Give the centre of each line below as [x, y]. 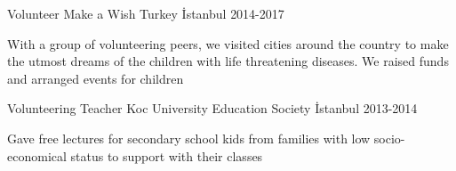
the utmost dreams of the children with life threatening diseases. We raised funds [228, 61]
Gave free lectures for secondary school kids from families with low [189, 138]
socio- [389, 138]
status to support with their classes [167, 155]
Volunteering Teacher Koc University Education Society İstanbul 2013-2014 [212, 108]
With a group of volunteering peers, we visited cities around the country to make [228, 43]
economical [37, 155]
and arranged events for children [96, 78]
